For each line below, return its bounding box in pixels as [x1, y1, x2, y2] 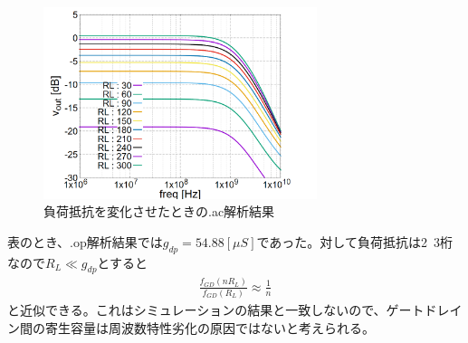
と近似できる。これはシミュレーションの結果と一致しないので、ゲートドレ [7, 300, 450, 319]
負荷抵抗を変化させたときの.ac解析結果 [43, 202, 275, 221]
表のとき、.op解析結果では [7, 232, 163, 251]
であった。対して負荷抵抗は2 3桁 [256, 232, 453, 251]
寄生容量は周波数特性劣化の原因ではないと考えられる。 [44, 318, 375, 337]
